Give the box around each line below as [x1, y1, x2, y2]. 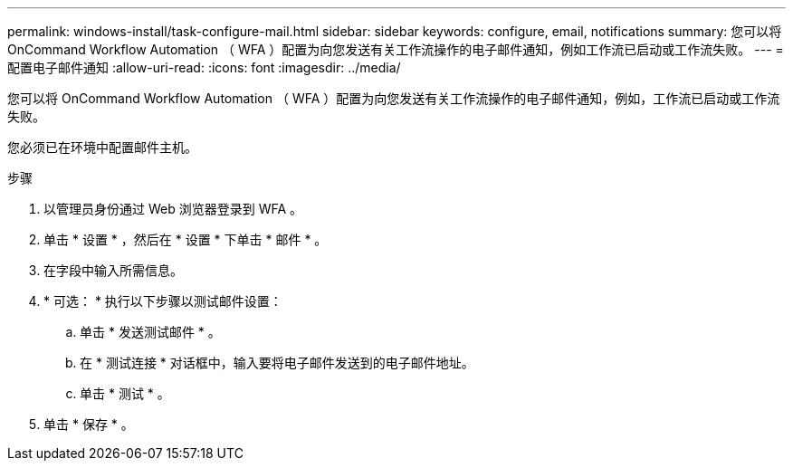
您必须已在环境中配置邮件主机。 [7, 139, 197, 155]
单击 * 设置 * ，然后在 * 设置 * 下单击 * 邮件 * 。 [43, 232, 328, 247]
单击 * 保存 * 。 [43, 416, 134, 432]
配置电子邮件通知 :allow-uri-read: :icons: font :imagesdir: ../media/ [7, 60, 401, 75]
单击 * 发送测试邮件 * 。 [80, 324, 221, 339]
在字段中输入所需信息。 [43, 263, 183, 278]
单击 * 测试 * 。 [80, 386, 170, 401]
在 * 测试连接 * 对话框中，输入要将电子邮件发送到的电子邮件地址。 [80, 355, 474, 370]
